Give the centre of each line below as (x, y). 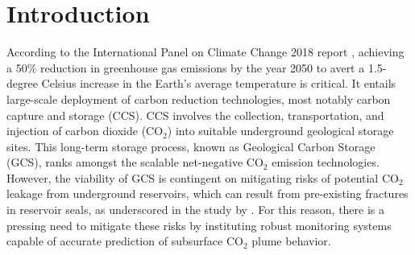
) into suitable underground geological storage (280, 131)
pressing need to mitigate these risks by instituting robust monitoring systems (199, 225)
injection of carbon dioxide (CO (85, 131)
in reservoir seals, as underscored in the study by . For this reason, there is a (196, 210)
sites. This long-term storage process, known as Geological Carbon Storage (191, 146)
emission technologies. (326, 162)
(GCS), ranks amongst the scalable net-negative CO (135, 162)
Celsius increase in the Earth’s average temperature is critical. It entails (219, 83)
